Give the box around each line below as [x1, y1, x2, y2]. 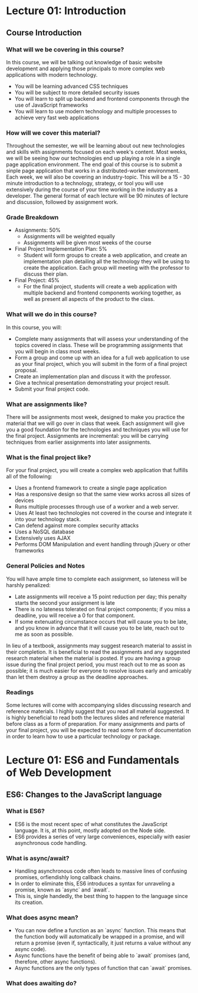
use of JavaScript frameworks [14, 101, 88, 109]
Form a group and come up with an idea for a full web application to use [14, 354, 190, 361]
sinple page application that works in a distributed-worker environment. [6, 167, 180, 175]
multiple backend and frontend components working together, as [23, 289, 181, 296]
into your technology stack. [14, 516, 81, 523]
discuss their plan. [23, 270, 68, 278]
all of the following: [6, 473, 52, 480]
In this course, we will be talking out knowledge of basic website [6, 58, 163, 65]
